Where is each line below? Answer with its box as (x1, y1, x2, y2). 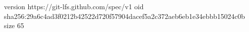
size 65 (4, 20, 24, 31)
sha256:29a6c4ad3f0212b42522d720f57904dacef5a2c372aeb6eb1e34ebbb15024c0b (4, 11, 245, 21)
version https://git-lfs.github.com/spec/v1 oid (4, 1, 144, 11)
